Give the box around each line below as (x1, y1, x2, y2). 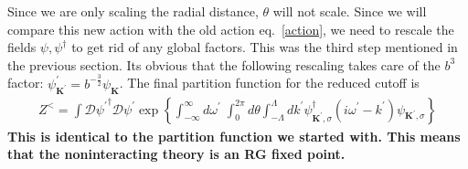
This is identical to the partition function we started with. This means (7, 126, 461, 145)
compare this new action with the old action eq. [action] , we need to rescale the (7, 19, 454, 38)
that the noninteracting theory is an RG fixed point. (7, 144, 346, 164)
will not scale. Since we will (272, 2, 427, 20)
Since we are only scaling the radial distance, (7, 2, 259, 20)
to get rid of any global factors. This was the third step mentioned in (71, 37, 458, 57)
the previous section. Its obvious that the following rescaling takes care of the (7, 55, 441, 74)
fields (7, 37, 37, 57)
